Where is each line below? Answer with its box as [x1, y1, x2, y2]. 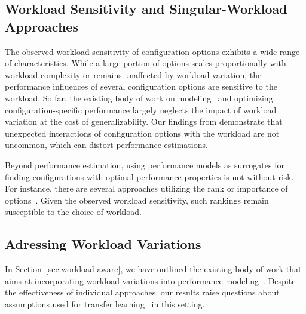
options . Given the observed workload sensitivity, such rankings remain [5, 193, 269, 206]
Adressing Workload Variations [5, 235, 201, 253]
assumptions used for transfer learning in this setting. [5, 297, 205, 310]
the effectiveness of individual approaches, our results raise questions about [5, 286, 280, 298]
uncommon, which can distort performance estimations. [5, 138, 208, 151]
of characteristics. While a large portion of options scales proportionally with [5, 57, 286, 69]
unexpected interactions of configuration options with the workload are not [5, 127, 280, 139]
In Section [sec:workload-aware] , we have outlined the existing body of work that [5, 263, 302, 275]
